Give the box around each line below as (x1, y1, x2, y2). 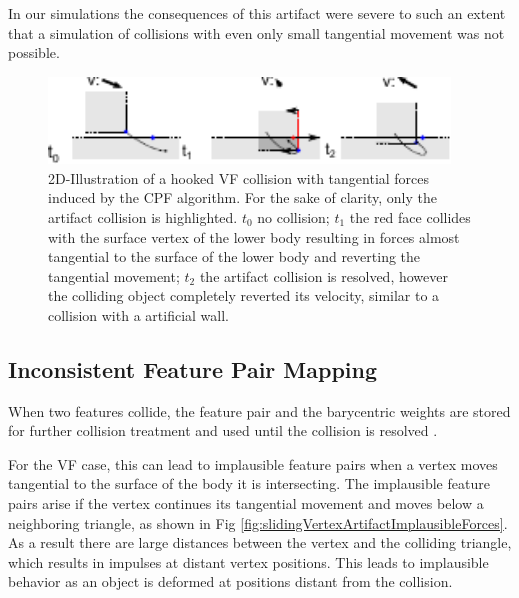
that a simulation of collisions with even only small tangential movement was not (8, 22, 505, 43)
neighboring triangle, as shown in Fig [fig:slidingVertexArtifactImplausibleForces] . (8, 512, 508, 533)
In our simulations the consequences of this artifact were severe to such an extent (8, 3, 506, 23)
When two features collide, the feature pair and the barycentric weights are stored (8, 400, 511, 421)
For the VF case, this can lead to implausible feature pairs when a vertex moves (8, 453, 498, 474)
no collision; (257, 206, 330, 227)
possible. (8, 42, 60, 63)
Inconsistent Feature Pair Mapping (8, 353, 378, 384)
